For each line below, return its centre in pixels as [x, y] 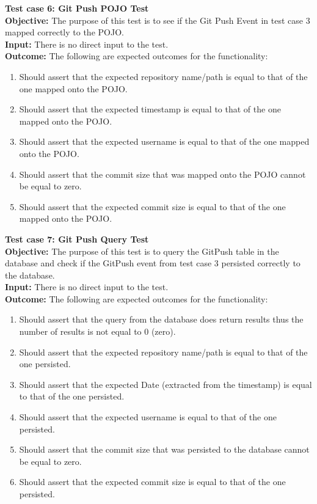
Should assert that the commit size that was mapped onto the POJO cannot [162, 174]
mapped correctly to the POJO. [64, 32]
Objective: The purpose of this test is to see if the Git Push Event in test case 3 [158, 20]
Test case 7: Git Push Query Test [77, 239]
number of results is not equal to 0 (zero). [97, 331]
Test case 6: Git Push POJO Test [77, 8]
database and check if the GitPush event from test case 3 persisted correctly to [153, 263]
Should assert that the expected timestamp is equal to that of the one [150, 109]
